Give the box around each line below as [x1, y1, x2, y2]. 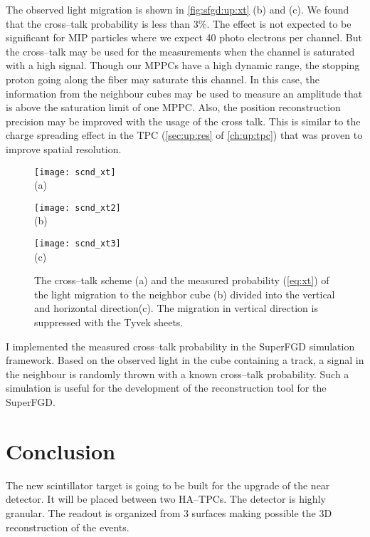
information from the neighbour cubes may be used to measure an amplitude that [6, 85, 363, 100]
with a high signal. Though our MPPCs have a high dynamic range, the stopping [6, 58, 360, 73]
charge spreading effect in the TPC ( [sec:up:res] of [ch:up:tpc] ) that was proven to [6, 127, 363, 142]
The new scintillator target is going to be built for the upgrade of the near [6, 477, 330, 492]
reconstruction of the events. [6, 519, 129, 534]
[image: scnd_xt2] [34, 202, 121, 213]
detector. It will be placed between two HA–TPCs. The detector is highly [6, 491, 326, 506]
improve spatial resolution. [6, 141, 122, 156]
